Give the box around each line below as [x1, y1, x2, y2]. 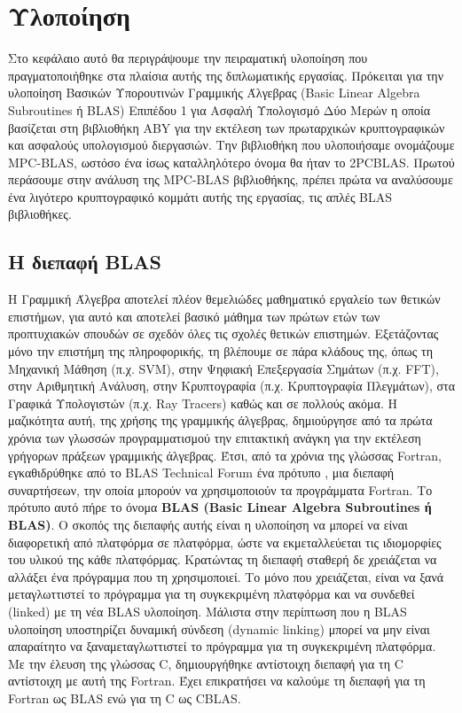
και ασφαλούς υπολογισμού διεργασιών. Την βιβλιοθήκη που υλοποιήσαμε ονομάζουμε [8, 136, 455, 154]
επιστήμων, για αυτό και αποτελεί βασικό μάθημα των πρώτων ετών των [8, 306, 380, 325]
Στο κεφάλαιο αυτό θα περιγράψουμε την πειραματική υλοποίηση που [8, 49, 368, 67]
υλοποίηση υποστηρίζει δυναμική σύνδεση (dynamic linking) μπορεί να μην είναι [8, 619, 430, 638]
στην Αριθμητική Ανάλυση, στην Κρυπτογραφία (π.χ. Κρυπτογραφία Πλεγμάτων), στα [8, 376, 456, 395]
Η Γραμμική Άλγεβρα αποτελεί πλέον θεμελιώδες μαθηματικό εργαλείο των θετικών [8, 290, 441, 308]
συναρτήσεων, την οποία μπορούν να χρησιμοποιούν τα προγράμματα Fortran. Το [8, 480, 433, 499]
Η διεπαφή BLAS [8, 248, 162, 275]
